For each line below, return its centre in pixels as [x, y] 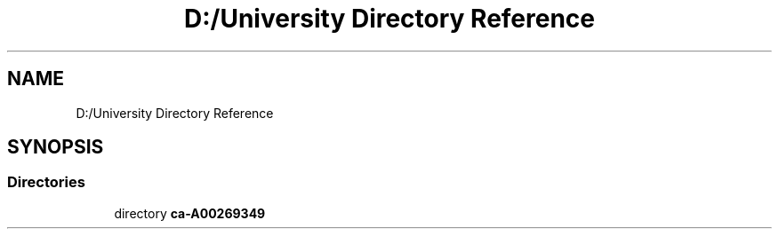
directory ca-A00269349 [190, 213]
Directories [46, 182]
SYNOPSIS [56, 147]
